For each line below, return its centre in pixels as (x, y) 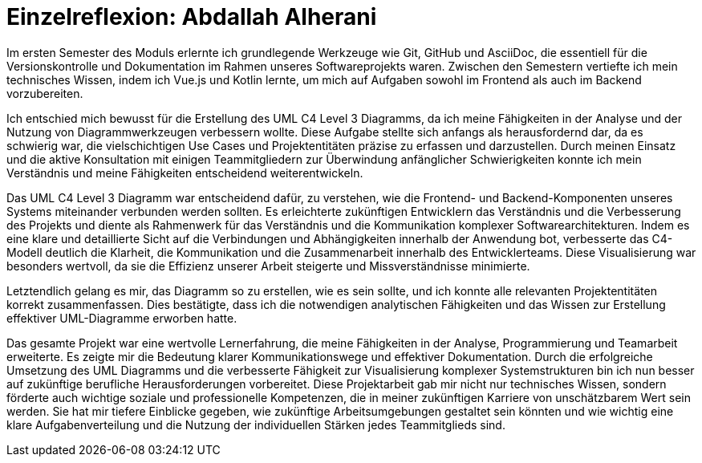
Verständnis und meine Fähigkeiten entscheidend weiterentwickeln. (185, 173)
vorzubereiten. (45, 93)
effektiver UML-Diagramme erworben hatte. (122, 318)
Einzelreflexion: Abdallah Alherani (192, 17)
